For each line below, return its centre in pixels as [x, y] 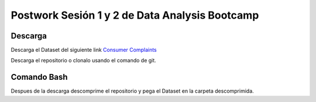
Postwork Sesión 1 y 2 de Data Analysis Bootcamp [135, 15]
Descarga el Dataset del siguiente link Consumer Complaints [84, 50]
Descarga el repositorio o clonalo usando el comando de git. [83, 61]
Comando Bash [39, 77]
